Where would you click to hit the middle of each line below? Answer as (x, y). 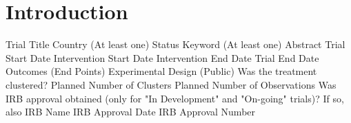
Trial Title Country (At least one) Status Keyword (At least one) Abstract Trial (175, 44)
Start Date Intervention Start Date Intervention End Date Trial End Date (162, 57)
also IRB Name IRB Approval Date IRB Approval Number (131, 112)
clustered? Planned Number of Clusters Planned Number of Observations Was (171, 84)
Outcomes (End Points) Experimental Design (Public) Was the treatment (161, 71)
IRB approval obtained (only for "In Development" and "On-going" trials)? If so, (175, 98)
